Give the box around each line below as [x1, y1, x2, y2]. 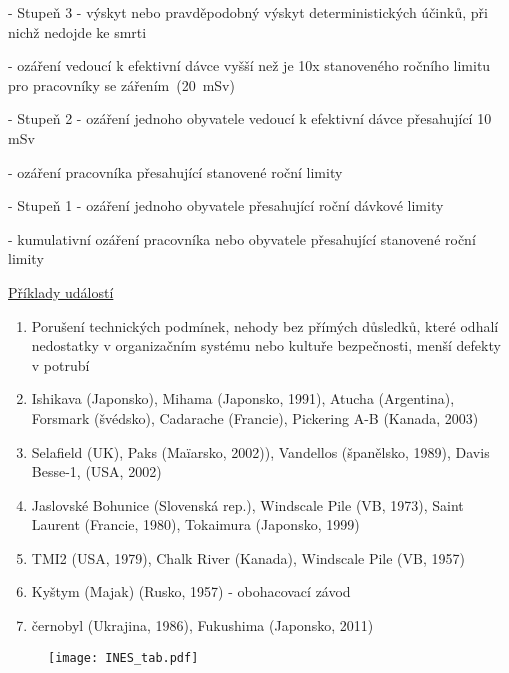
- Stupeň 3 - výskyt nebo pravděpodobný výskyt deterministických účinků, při [8, 2, 488, 22]
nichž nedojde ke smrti [8, 21, 147, 42]
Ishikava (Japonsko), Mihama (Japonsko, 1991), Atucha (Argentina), [31, 388, 455, 409]
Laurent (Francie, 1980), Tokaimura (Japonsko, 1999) [31, 514, 360, 535]
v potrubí [31, 354, 90, 375]
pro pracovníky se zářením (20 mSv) [8, 74, 235, 95]
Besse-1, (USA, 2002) [31, 461, 162, 482]
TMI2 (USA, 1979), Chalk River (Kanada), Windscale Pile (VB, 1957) [31, 547, 465, 568]
